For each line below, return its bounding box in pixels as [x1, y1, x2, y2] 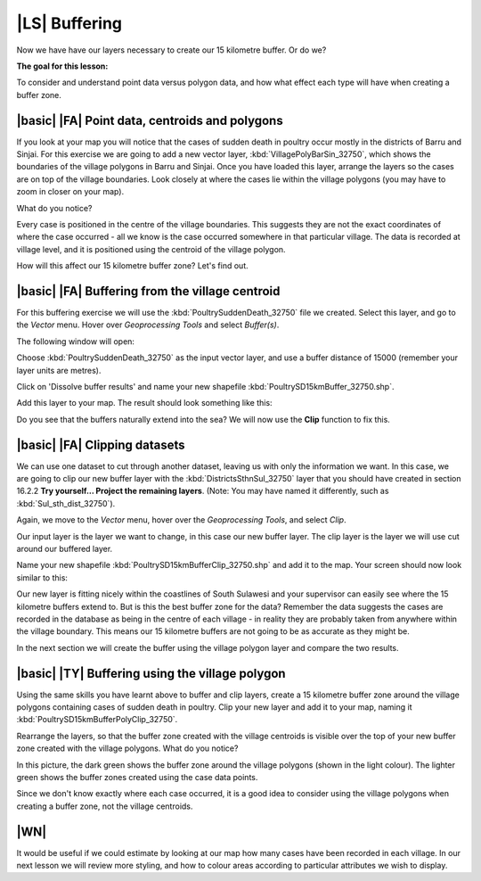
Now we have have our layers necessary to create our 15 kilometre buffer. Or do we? [16, 45, 327, 55]
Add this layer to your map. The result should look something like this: [16, 398, 273, 408]
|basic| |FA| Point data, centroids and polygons [16, 112, 284, 128]
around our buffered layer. [16, 544, 113, 555]
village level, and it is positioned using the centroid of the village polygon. [16, 243, 286, 254]
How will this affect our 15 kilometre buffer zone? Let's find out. [16, 260, 249, 271]
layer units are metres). [16, 365, 102, 375]
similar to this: [16, 572, 69, 583]
